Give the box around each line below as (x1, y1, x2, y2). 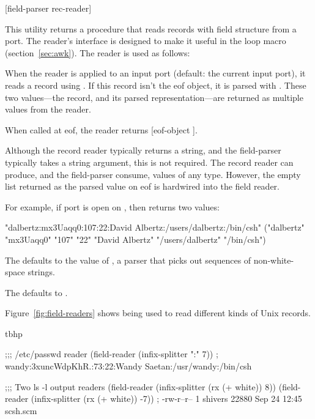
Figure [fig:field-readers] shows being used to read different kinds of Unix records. (5, 306, 311, 319)
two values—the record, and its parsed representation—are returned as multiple (5, 91, 303, 103)
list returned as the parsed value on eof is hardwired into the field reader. (5, 180, 280, 193)
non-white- (253, 253, 294, 266)
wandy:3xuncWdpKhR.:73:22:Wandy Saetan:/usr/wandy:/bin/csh (5, 360, 252, 373)
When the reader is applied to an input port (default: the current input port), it (5, 67, 306, 80)
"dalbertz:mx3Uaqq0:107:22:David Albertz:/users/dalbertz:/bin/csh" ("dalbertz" (5, 221, 305, 234)
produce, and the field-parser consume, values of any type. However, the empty (5, 168, 301, 180)
